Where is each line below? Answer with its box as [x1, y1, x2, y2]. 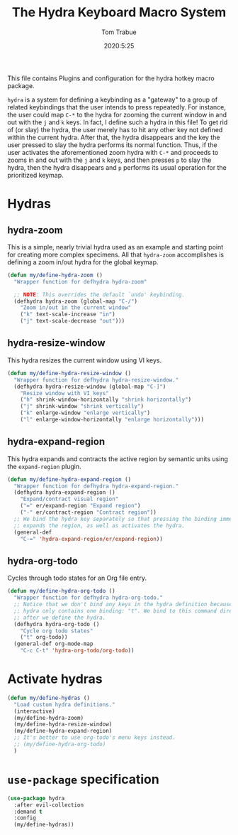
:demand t [13, 808, 42, 815]
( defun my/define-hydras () [7, 694, 91, 701]
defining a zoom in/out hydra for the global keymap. [7, 257, 159, 266]
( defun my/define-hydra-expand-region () [7, 475, 132, 483]
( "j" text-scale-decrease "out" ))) [20, 318, 125, 325]
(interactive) [13, 708, 55, 715]
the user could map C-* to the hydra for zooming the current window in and [7, 110, 227, 119]
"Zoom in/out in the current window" [20, 304, 132, 311]
